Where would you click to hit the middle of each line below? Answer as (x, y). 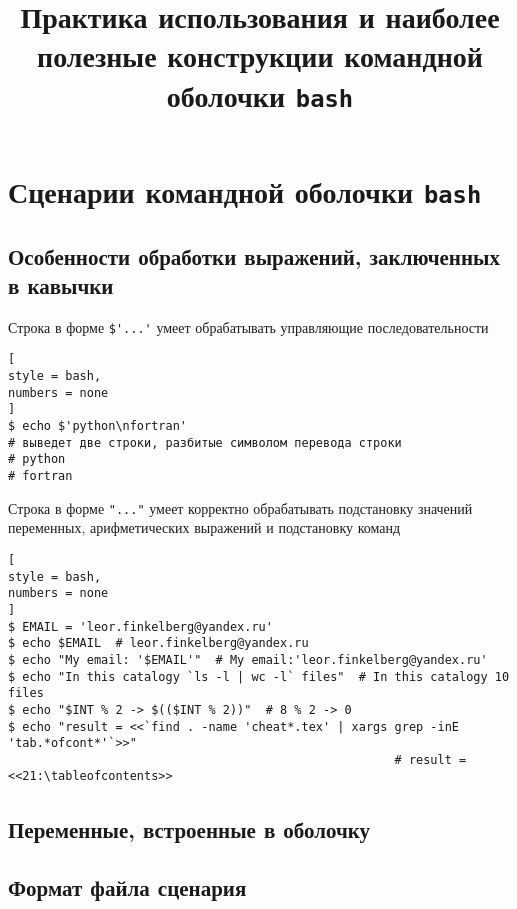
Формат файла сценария (127, 887)
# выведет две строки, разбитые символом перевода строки (205, 442)
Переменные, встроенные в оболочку (189, 828)
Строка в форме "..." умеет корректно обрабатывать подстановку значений (240, 507)
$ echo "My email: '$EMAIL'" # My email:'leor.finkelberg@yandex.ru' (248, 659)
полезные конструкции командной (260, 55)
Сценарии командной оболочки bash (245, 190)
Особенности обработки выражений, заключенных (254, 255)
